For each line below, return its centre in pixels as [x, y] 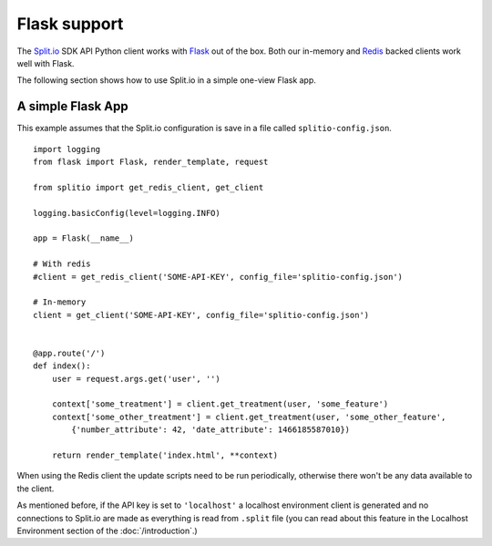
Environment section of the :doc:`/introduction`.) [107, 531]
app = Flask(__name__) [84, 238]
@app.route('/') [69, 353]
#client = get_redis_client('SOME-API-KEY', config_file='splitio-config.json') [218, 277]
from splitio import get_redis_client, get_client [149, 187]
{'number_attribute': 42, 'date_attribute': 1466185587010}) [211, 430]
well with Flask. [46, 63]
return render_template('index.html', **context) [164, 455]
